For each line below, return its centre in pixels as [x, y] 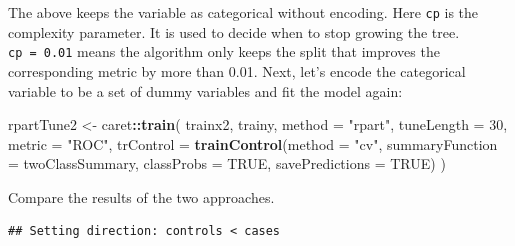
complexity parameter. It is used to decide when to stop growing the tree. [234, 31]
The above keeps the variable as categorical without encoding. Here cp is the [243, 12]
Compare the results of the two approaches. [141, 196]
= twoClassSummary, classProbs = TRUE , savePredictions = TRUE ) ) [227, 163]
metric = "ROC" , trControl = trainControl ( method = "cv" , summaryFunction [253, 143]
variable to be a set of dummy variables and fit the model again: [205, 90]
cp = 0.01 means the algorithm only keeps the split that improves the [224, 51]
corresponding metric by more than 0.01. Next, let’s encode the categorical [237, 70]
